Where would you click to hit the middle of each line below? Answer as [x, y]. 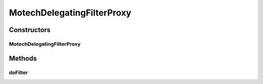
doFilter [19, 72]
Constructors [30, 30]
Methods [23, 58]
